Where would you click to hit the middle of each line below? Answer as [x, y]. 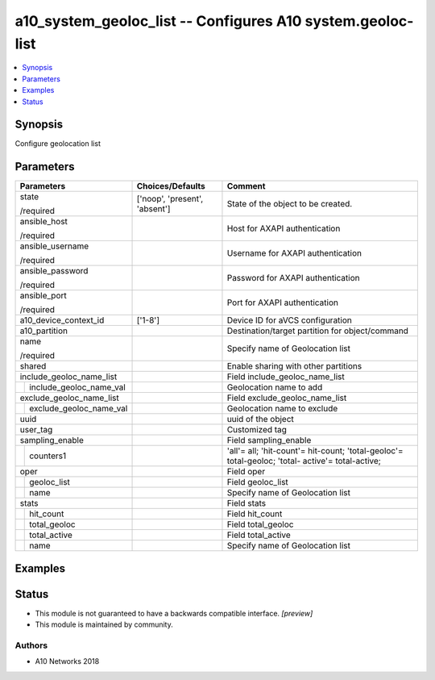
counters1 [48, 456]
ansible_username [54, 246]
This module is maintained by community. [104, 624]
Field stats [246, 503]
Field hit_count [255, 514]
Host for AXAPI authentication [284, 228]
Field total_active [259, 535]
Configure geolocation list [58, 144]
